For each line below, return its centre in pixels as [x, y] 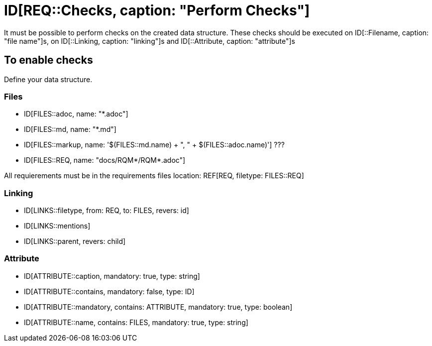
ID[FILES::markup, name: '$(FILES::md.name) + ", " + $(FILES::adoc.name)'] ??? [154, 145]
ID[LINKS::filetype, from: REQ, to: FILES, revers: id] [107, 211]
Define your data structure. [48, 79]
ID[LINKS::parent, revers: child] [75, 241]
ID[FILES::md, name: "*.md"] [70, 129]
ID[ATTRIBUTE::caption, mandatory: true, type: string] [112, 276]
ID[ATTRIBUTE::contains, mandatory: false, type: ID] [109, 291]
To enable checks [49, 60]
